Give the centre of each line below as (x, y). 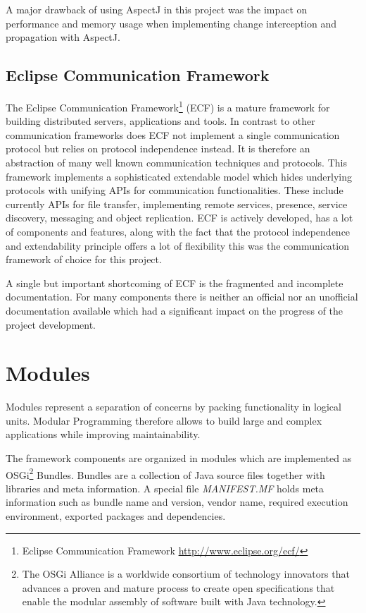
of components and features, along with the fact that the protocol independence (178, 231)
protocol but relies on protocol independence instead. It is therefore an (158, 148)
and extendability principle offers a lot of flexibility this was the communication (177, 245)
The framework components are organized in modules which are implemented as (179, 458)
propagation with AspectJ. (63, 37)
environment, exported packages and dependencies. (116, 516)
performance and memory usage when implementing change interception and (171, 23)
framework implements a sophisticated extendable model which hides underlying (179, 176)
